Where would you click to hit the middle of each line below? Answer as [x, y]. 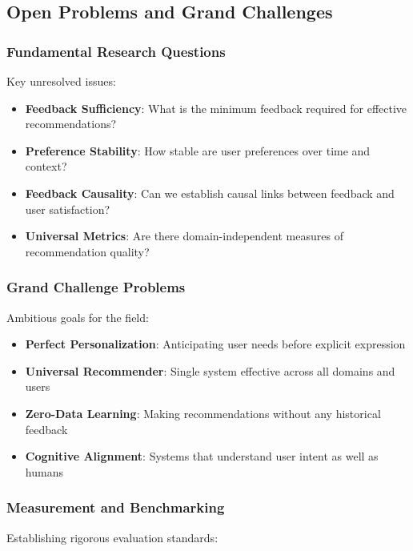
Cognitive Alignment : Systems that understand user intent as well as [202, 456]
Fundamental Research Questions [116, 51]
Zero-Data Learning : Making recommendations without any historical [203, 413]
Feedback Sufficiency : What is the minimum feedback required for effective [216, 108]
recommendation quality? [87, 251]
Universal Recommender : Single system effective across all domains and [210, 370]
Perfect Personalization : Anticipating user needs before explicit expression [215, 344]
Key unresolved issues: [61, 81]
